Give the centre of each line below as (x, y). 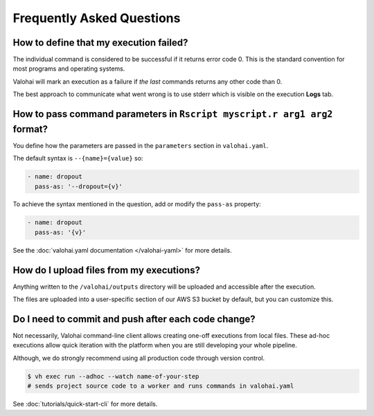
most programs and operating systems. (69, 69)
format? (30, 129)
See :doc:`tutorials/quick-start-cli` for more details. (85, 404)
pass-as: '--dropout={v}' (79, 186)
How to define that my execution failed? (100, 43)
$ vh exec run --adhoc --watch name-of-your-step (113, 376)
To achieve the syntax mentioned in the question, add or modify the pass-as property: (137, 204)
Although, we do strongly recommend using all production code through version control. (139, 358)
